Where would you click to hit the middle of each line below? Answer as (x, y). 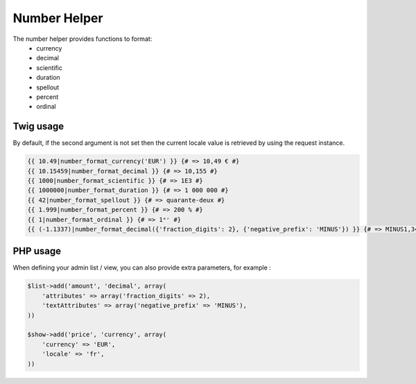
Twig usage (38, 126)
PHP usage (37, 251)
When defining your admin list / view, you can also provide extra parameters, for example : (142, 268)
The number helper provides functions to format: (83, 39)
